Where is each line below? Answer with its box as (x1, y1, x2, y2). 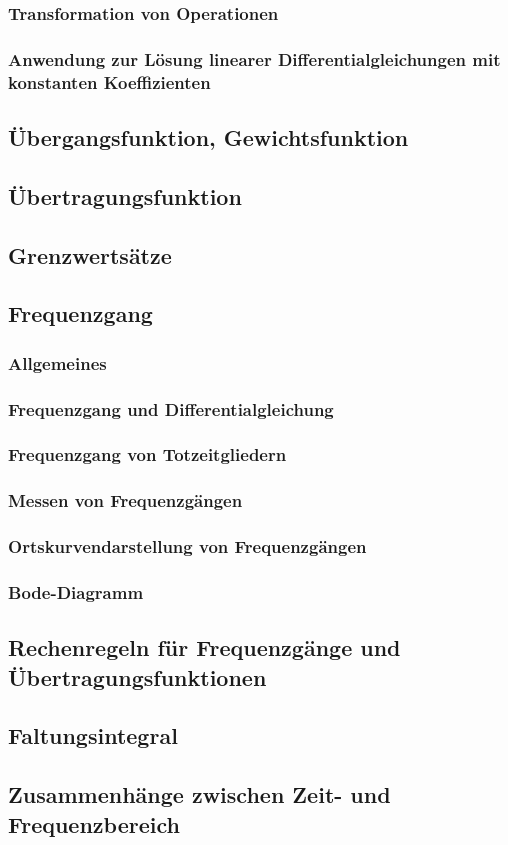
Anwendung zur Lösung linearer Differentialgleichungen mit (8, 46, 501, 71)
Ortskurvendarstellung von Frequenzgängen (8, 534, 367, 559)
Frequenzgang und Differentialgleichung (8, 396, 334, 421)
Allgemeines (8, 350, 107, 375)
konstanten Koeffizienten (8, 69, 211, 94)
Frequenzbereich (8, 808, 180, 839)
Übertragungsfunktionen (8, 661, 267, 692)
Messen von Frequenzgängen (8, 488, 243, 513)
